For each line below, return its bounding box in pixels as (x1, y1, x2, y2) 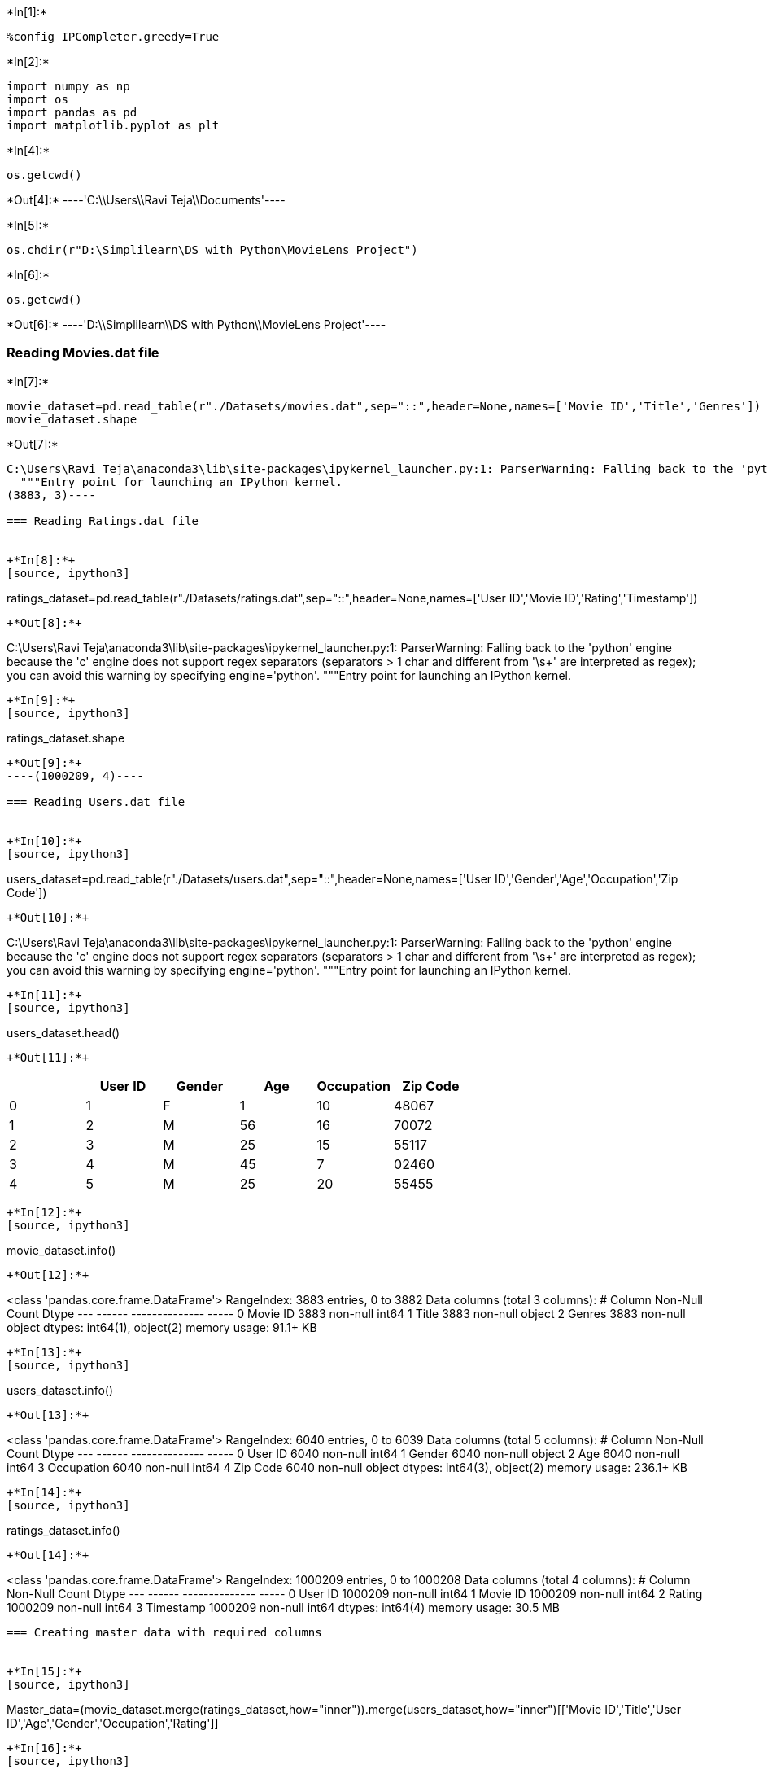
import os (7, 93, 68, 106)
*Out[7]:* (7, 436, 59, 451)
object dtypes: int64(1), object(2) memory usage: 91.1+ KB (7, 1320, 317, 1334)
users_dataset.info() (7, 1382, 114, 1397)
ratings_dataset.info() (7, 1522, 120, 1537)
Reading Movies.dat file (7, 344, 159, 361)
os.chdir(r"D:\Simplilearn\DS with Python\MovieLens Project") (7, 243, 418, 256)
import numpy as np (7, 80, 130, 93)
